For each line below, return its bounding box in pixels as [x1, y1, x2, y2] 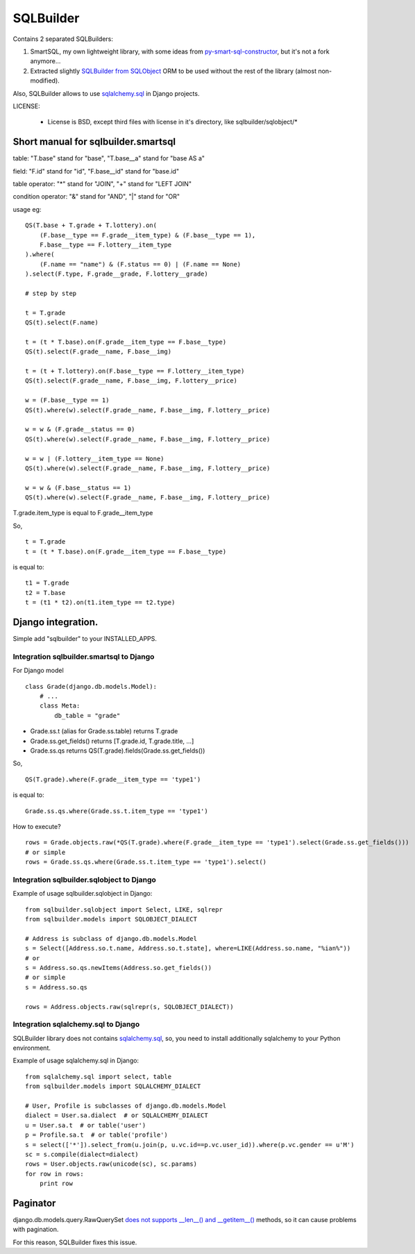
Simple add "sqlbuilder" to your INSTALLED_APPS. [12, 635, 158, 643]
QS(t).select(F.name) [25, 319, 99, 326]
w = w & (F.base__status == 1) [25, 483, 132, 492]
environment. [12, 1044, 51, 1052]
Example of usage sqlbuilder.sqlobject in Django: [12, 889, 153, 898]
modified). [30, 76, 60, 85]
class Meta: [39, 702, 81, 710]
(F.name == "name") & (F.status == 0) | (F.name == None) [39, 260, 242, 268]
